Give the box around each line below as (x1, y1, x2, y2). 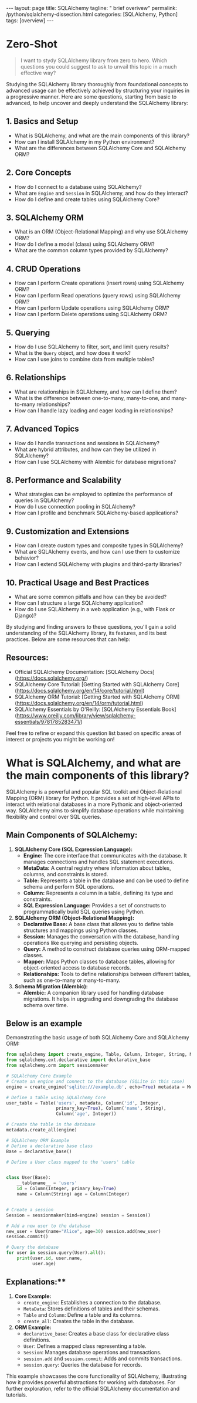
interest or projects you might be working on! (6, 736, 115, 743)
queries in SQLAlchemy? (14, 497, 74, 504)
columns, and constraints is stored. (23, 870, 108, 877)
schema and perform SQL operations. (23, 883, 115, 890)
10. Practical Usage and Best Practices (6, 578, 150, 588)
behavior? (14, 554, 39, 561)
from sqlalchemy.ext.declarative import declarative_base (6, 1057, 151, 1063)
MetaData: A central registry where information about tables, (23, 864, 171, 872)
